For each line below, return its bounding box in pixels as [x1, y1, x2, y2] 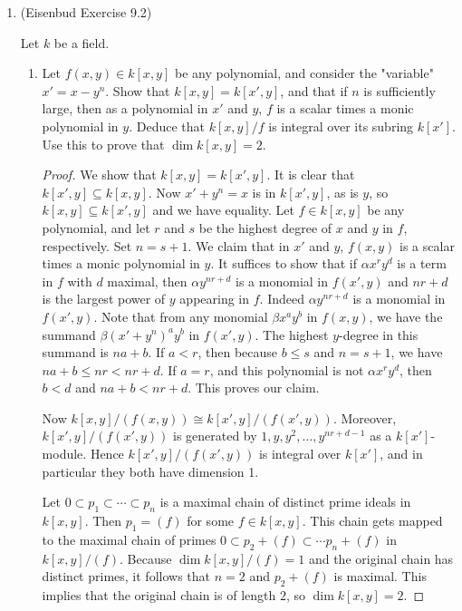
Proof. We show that [42, 165, 157, 184]
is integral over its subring [268, 116, 414, 135]
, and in [380, 444, 423, 463]
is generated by [172, 426, 257, 445]
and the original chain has [308, 548, 454, 567]
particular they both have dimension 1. [42, 461, 259, 480]
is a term [397, 254, 447, 273]
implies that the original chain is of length [42, 586, 276, 605]
